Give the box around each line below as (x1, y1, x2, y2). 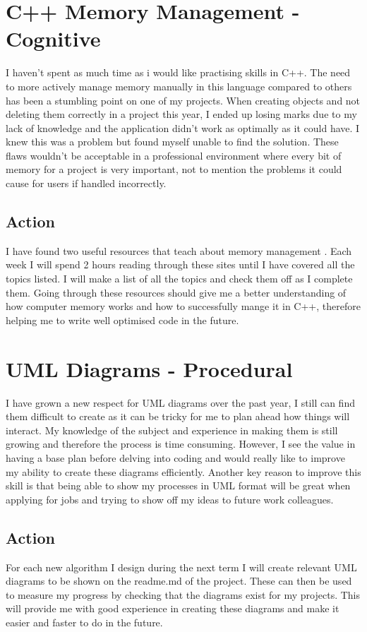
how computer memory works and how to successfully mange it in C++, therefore (6, 299, 361, 314)
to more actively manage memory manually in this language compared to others (6, 78, 352, 93)
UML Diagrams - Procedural (6, 354, 293, 383)
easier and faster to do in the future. (6, 614, 163, 629)
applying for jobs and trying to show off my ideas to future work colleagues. (6, 491, 334, 506)
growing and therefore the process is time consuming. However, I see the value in (6, 436, 356, 451)
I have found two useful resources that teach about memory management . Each (6, 243, 352, 258)
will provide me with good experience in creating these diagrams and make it (6, 601, 339, 616)
